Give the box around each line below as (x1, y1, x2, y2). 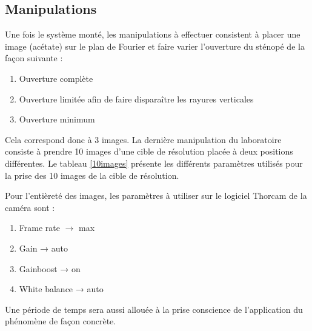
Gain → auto (19, 241, 68, 254)
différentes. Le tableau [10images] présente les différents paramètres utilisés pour (5, 156, 303, 169)
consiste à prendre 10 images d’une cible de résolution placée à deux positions (5, 145, 293, 158)
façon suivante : (5, 52, 63, 64)
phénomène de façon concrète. (5, 315, 116, 327)
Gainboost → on (19, 262, 81, 275)
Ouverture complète (19, 72, 93, 84)
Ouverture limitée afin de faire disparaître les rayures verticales (19, 92, 254, 105)
